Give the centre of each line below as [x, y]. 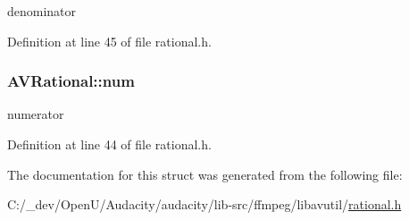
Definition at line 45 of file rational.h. [109, 41]
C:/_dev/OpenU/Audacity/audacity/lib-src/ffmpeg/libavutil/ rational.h [204, 204]
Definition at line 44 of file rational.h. [109, 144]
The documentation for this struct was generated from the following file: [205, 174]
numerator [36, 114]
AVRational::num [71, 81]
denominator [42, 11]
